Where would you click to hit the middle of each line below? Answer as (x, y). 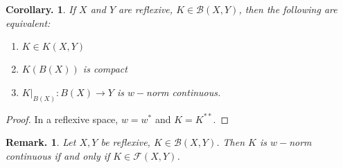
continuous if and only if (58, 155)
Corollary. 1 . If (41, 9)
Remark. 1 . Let (41, 142)
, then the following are (288, 9)
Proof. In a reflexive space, (62, 119)
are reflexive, (146, 9)
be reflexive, (125, 142)
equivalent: (28, 22)
